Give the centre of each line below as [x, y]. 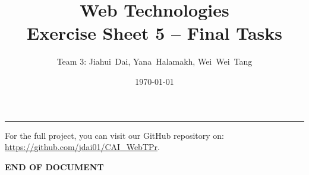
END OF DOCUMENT [54, 166]
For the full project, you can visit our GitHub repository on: [114, 135]
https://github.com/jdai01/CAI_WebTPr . [82, 147]
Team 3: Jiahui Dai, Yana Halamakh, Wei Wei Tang [154, 61]
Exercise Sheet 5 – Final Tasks [154, 33]
